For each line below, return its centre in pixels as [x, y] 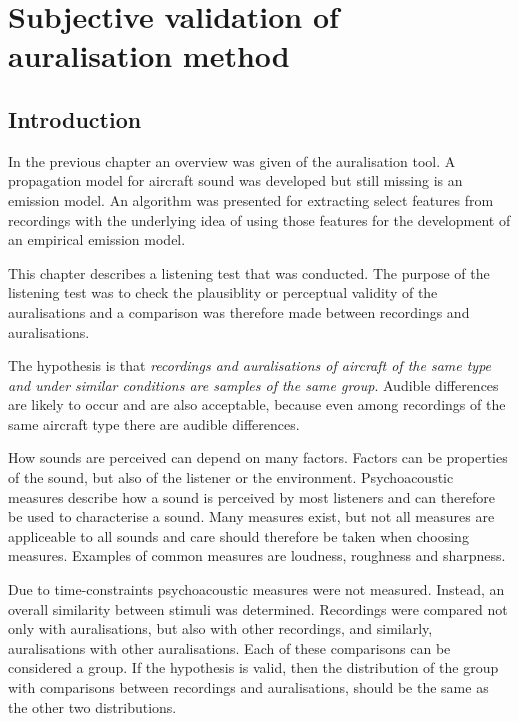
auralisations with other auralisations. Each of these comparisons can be [229, 647]
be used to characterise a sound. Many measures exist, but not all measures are [251, 516]
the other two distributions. [92, 706]
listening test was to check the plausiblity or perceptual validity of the [223, 292]
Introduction [75, 118]
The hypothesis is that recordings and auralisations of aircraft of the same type [250, 365]
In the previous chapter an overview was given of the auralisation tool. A [232, 160]
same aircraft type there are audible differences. [154, 423]
